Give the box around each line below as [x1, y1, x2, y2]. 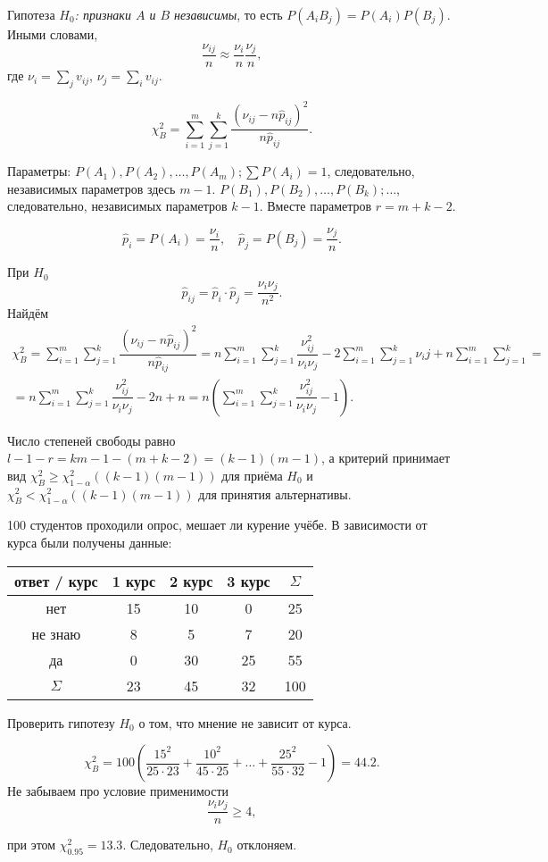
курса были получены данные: [7, 532, 172, 551]
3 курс [227, 570, 270, 591]
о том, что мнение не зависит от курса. [138, 713, 352, 732]
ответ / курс [14, 570, 98, 591]
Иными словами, [7, 25, 98, 43]
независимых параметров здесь [7, 179, 176, 197]
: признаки [74, 5, 131, 23]
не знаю [31, 623, 81, 644]
